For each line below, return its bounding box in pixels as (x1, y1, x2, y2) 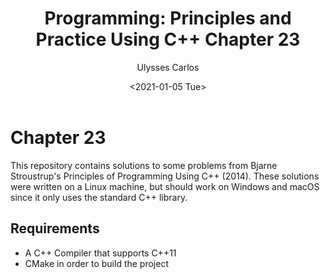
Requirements (10, 220, 100, 237)
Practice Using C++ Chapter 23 (35, 28, 301, 51)
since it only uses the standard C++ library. (10, 191, 188, 203)
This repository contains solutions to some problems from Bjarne (10, 159, 278, 171)
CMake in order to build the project (24, 257, 169, 269)
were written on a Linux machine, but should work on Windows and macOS (10, 180, 320, 192)
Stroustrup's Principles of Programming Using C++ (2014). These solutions (10, 170, 320, 182)
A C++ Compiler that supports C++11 (24, 247, 177, 259)
